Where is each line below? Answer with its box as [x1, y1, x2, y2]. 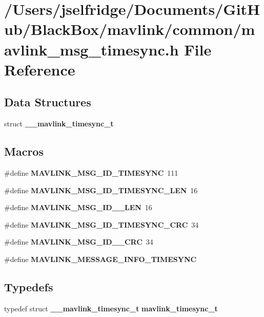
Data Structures [4, 94, 91, 110]
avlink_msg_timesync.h [4, 39, 179, 60]
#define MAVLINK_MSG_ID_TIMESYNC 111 [4, 167, 178, 178]
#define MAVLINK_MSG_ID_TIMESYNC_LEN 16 [4, 184, 198, 195]
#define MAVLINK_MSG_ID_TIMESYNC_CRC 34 [4, 219, 199, 230]
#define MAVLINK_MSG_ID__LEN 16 [4, 202, 152, 213]
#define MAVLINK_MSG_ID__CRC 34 [4, 236, 153, 247]
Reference [4, 59, 75, 80]
